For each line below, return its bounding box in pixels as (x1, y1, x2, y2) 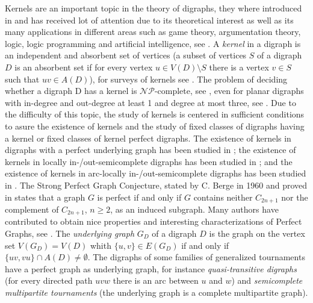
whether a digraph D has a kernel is (5, 84, 137, 97)
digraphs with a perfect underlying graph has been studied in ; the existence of (5, 143, 296, 156)
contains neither (193, 190, 253, 203)
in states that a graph (5, 190, 85, 203)
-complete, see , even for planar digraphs (154, 84, 304, 97)
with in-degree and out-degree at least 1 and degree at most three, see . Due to (5, 96, 296, 108)
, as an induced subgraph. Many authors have (110, 202, 279, 215)
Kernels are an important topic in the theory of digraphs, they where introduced (5, 2, 302, 14)
